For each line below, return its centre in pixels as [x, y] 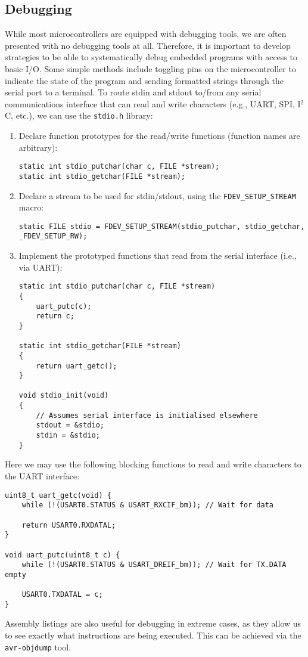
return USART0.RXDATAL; [69, 525]
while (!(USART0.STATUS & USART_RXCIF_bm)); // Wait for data [148, 505]
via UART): [41, 267]
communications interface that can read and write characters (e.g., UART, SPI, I [153, 103]
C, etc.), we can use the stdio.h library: [79, 115]
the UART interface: [42, 476]
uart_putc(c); [64, 306]
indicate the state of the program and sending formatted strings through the [144, 80]
